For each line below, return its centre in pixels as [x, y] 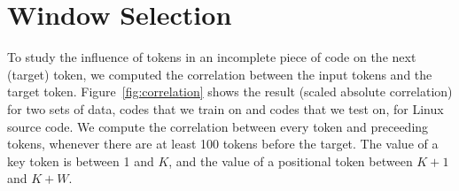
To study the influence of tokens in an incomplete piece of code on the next [212, 57]
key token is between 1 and [81, 160]
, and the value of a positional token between [291, 160]
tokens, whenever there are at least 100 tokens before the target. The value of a [223, 144]
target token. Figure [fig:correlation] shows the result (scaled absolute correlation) [230, 92]
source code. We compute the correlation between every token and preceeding [218, 126]
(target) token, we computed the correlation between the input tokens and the [220, 74]
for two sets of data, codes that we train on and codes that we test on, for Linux [226, 108]
